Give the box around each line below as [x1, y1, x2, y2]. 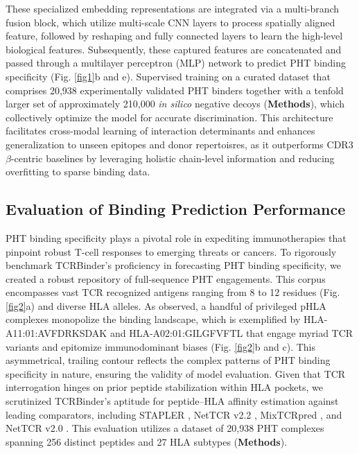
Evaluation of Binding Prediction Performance [6, 198, 346, 220]
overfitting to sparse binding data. [6, 164, 150, 179]
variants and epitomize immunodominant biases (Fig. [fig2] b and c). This [6, 339, 316, 353]
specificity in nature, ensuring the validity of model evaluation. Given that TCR [6, 366, 346, 381]
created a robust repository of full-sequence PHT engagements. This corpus [6, 271, 326, 286]
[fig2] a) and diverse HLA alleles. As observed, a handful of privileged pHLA [6, 298, 326, 313]
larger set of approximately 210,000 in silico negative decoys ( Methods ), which [6, 96, 345, 111]
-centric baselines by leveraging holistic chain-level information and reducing [10, 150, 335, 165]
